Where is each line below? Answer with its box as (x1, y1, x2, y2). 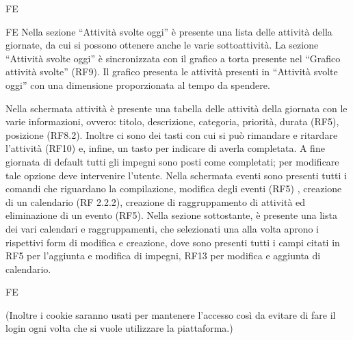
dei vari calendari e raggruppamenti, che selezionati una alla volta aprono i (5, 221, 319, 235)
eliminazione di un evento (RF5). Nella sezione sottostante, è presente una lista (5, 208, 337, 222)
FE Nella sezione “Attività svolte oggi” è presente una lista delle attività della (5, 24, 332, 38)
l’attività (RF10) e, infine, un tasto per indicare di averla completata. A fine (5, 141, 325, 155)
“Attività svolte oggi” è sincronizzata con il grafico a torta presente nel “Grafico (5, 51, 341, 65)
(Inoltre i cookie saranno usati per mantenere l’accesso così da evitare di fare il (5, 307, 336, 322)
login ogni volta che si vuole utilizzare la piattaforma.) (5, 321, 233, 335)
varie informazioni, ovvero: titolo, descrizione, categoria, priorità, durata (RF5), (5, 114, 339, 129)
